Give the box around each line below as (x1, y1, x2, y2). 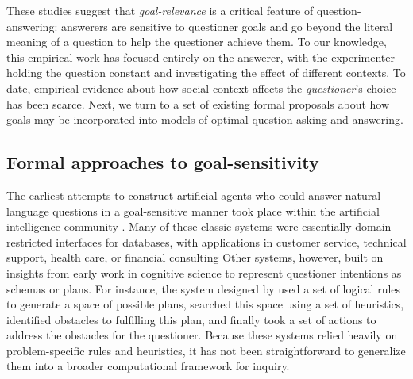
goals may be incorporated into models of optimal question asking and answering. (6, 111, 403, 128)
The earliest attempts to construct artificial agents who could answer (6, 186, 342, 203)
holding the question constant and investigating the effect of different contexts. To (6, 64, 406, 81)
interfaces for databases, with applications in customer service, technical (56, 233, 407, 250)
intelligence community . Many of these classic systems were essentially (6, 218, 352, 235)
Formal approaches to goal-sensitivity (6, 150, 319, 174)
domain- (355, 218, 396, 235)
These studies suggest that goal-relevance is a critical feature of (6, 2, 314, 18)
